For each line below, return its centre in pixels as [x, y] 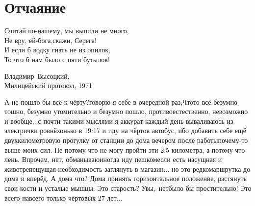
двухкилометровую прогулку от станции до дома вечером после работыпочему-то [126, 140]
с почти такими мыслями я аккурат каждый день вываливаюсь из [136, 121]
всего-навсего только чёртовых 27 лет [61, 197]
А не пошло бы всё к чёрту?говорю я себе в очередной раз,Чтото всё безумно [121, 102]
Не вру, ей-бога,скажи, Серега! [51, 40]
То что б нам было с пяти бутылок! [57, 59]
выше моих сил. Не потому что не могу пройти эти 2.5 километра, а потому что [125, 149]
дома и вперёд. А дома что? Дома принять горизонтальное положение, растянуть [126, 178]
